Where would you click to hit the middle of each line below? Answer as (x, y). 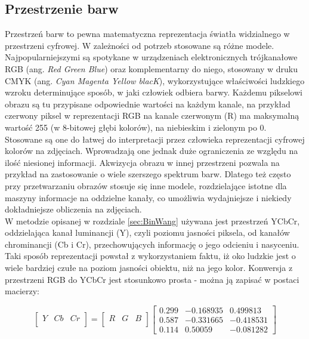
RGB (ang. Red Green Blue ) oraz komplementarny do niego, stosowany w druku (151, 68)
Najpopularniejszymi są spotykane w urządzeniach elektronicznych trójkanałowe (151, 57)
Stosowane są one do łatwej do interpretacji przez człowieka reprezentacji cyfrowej (155, 139)
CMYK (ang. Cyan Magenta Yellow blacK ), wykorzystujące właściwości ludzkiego (155, 80)
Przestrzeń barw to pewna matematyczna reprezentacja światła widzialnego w (147, 34)
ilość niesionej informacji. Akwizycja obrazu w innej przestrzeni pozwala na (142, 162)
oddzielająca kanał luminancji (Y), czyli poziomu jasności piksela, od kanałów (147, 232)
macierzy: (22, 291)
